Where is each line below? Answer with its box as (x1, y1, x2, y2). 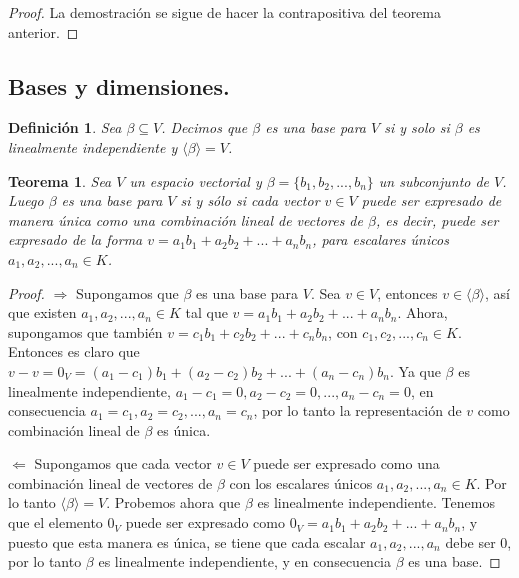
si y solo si (384, 117, 450, 138)
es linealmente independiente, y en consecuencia (98, 551, 391, 572)
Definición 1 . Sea (8, 117, 122, 138)
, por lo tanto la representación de (253, 400, 462, 421)
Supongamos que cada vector (34, 453, 212, 474)
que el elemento (8, 512, 103, 533)
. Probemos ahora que (106, 492, 241, 513)
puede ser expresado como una (253, 453, 440, 474)
